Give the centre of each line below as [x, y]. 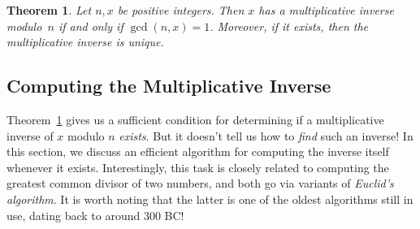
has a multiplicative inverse [326, 10]
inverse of [30, 135]
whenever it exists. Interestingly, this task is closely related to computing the [198, 167]
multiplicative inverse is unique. [85, 42]
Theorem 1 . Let [49, 10]
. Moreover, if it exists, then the [289, 26]
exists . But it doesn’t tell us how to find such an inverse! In [266, 135]
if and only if [91, 26]
